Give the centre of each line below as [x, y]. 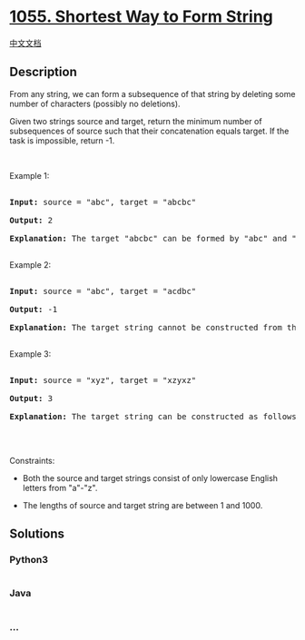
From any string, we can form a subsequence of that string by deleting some [152, 94]
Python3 [29, 560]
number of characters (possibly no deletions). [95, 103]
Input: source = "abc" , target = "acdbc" [103, 291]
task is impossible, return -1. [62, 140]
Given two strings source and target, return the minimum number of [136, 121]
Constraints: [32, 460]
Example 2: [30, 264]
